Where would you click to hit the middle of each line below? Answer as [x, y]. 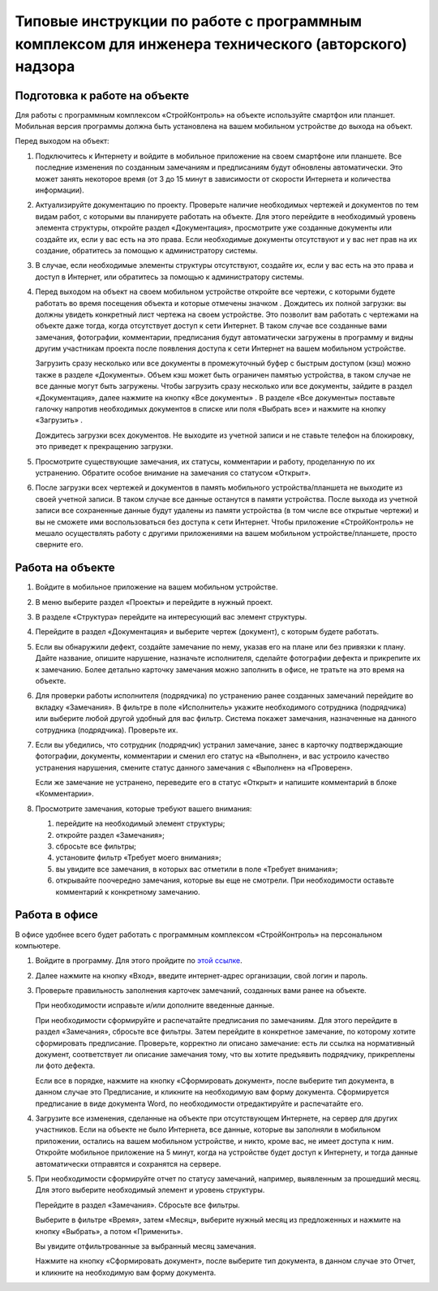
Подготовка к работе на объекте [102, 95]
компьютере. [38, 945]
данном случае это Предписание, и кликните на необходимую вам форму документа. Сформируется [212, 1092]
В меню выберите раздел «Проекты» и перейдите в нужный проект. [154, 602]
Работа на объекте [65, 568]
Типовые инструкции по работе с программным [189, 21]
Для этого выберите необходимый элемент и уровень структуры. [150, 1190]
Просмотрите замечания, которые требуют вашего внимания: [144, 809]
